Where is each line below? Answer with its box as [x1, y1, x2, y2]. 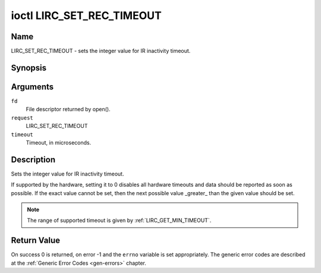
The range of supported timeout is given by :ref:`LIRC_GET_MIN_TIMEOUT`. [27, 217, 212, 224]
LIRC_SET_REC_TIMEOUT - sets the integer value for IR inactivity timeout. [11, 48, 191, 55]
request [11, 114, 34, 121]
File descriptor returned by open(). [26, 106, 111, 113]
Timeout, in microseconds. [26, 139, 92, 146]
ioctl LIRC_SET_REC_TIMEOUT [11, 9, 162, 22]
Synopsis [11, 62, 47, 73]
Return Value [11, 236, 61, 246]
